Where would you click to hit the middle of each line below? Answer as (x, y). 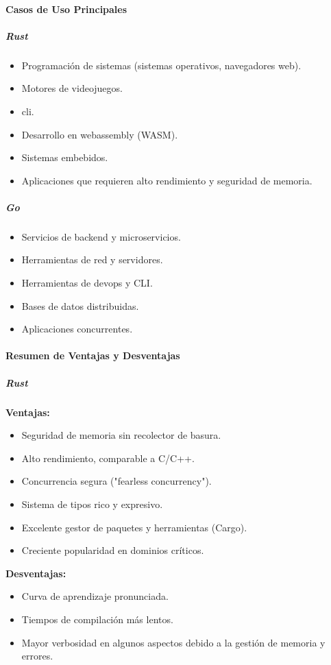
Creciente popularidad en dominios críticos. (113, 550)
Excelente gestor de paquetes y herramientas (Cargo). (134, 527)
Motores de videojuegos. (72, 88)
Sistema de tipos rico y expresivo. (92, 504)
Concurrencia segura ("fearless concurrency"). (117, 481)
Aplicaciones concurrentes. (77, 329)
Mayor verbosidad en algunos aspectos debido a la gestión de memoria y (173, 642)
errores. (37, 656)
